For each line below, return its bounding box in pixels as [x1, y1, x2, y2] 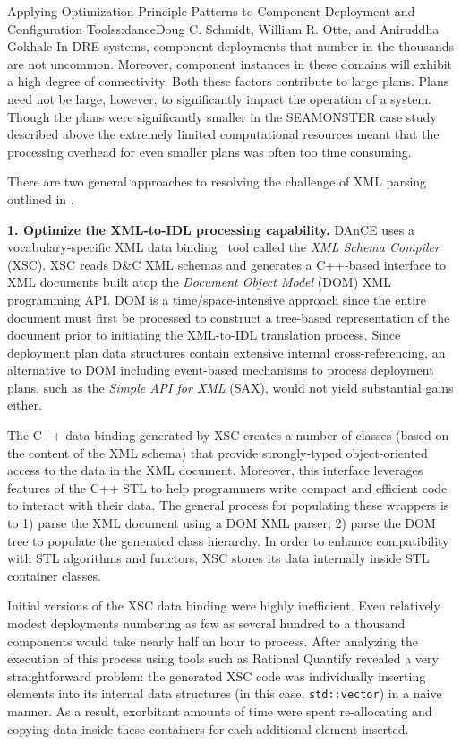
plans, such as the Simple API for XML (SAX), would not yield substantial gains [7, 377, 454, 396]
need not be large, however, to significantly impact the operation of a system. [7, 89, 431, 108]
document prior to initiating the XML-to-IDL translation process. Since [7, 325, 401, 344]
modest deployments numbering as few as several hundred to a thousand [7, 614, 406, 632]
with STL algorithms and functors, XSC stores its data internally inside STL [7, 549, 430, 567]
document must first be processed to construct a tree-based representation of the [7, 307, 450, 326]
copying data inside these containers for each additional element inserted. [7, 719, 409, 738]
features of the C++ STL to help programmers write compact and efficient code [7, 478, 448, 497]
